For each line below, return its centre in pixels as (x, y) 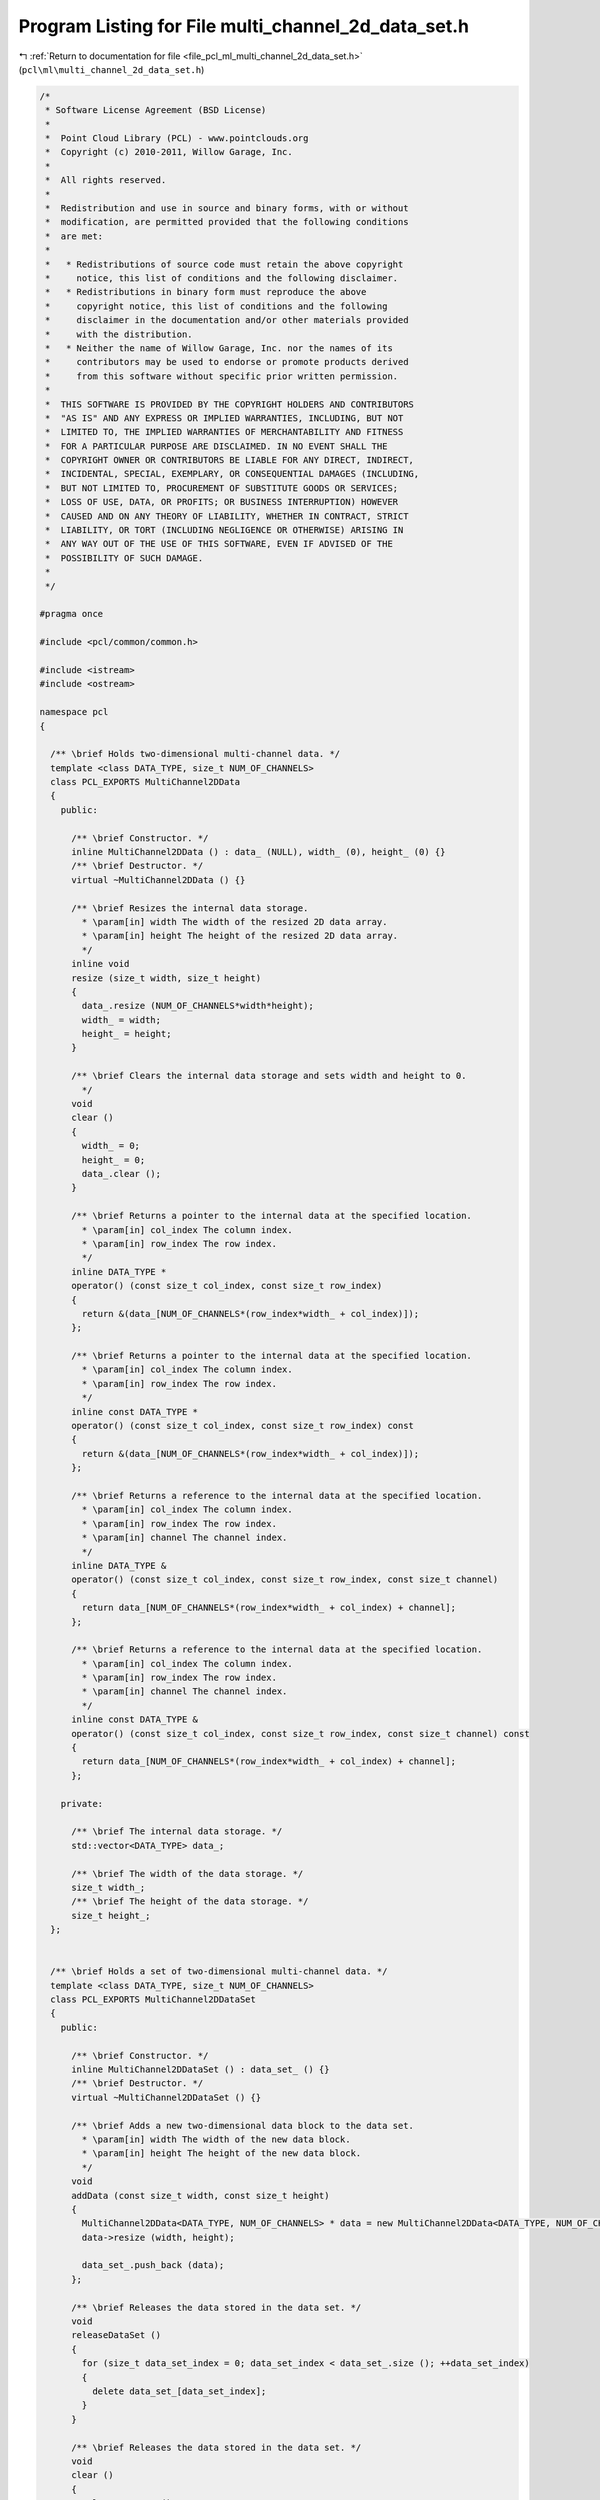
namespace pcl (74, 712)
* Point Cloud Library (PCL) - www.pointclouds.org (177, 138)
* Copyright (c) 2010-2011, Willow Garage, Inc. (169, 152)
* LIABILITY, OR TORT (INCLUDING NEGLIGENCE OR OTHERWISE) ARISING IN (224, 530)
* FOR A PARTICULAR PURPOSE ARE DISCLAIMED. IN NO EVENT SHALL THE (216, 446)
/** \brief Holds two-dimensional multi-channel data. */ (195, 754)
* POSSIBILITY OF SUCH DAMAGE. (124, 558)
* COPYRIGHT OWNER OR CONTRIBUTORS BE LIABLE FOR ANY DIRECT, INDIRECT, (230, 460)
